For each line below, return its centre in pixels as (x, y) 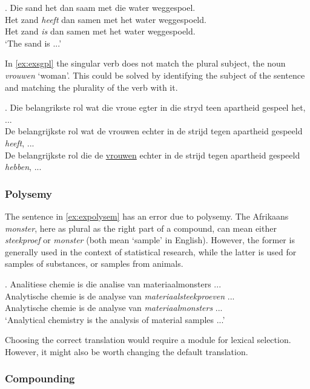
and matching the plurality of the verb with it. (91, 87)
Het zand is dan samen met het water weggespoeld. (100, 31)
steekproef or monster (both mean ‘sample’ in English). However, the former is (150, 240)
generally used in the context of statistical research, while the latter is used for (151, 251)
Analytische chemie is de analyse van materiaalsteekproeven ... (120, 296)
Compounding (40, 378)
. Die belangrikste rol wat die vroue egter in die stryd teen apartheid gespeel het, (155, 107)
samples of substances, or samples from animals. (94, 263)
